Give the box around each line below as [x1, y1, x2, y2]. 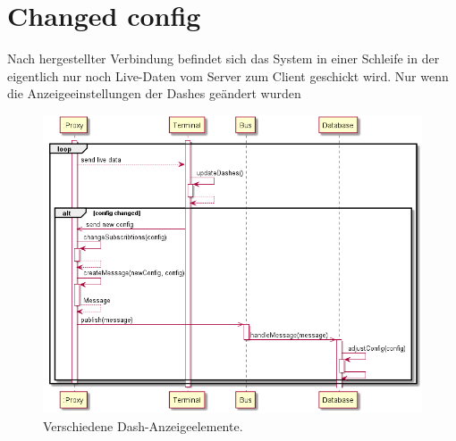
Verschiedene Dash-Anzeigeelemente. [43, 416, 243, 435]
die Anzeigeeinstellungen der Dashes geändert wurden [7, 84, 301, 103]
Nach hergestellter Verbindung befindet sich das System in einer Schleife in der [7, 49, 440, 68]
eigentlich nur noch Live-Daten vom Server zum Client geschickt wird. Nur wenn [7, 66, 449, 85]
